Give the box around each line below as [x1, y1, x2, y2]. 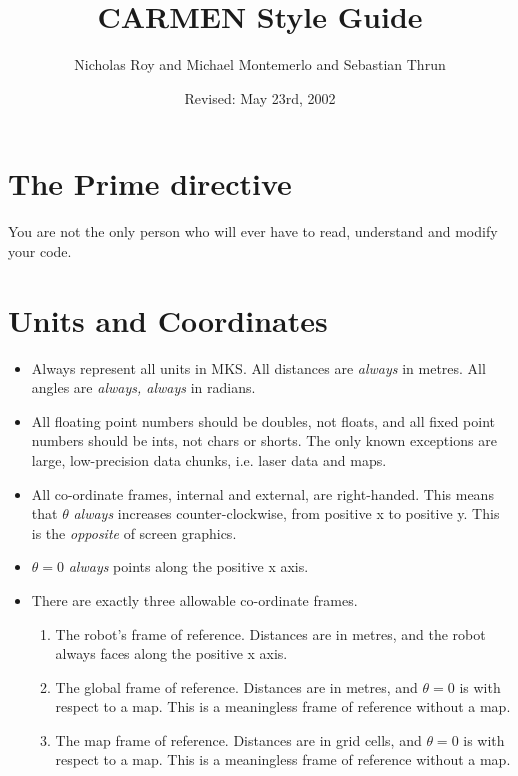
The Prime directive [8, 163, 292, 204]
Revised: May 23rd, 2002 [184, 87, 336, 108]
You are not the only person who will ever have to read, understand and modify [8, 221, 498, 242]
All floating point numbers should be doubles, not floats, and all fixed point [31, 410, 495, 431]
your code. [8, 240, 72, 261]
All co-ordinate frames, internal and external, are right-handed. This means [31, 483, 494, 504]
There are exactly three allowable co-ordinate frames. [31, 589, 358, 610]
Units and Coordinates [8, 299, 328, 340]
